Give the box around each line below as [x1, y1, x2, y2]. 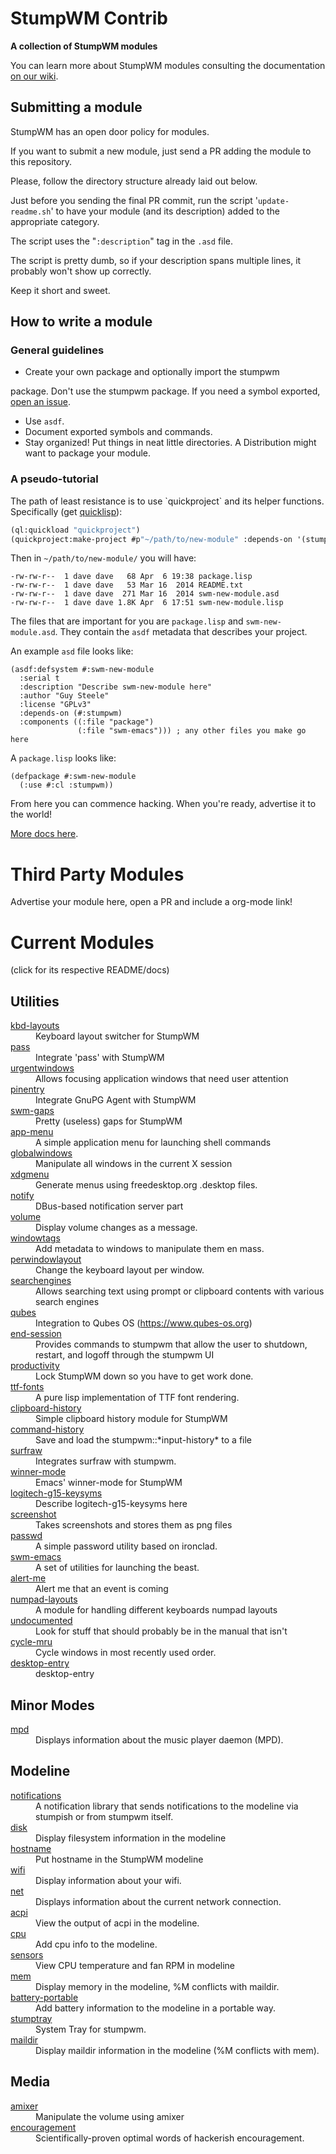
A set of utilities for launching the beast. [35, 1562, 200, 1574]
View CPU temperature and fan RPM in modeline [35, 1959, 236, 1971]
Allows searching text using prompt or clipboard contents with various [35, 1285, 325, 1297]
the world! [10, 808, 53, 821]
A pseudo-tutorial [10, 472, 99, 486]
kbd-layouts [10, 1020, 60, 1032]
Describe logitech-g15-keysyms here [35, 1498, 188, 1510]
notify [10, 1190, 35, 1202]
